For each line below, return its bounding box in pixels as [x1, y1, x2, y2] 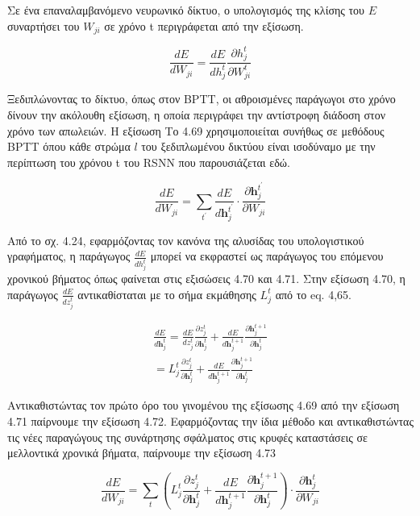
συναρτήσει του [7, 17, 80, 34]
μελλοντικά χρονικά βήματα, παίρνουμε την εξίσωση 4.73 [7, 444, 277, 461]
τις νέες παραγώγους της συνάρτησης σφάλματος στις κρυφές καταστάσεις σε [7, 428, 368, 445]
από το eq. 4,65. [275, 285, 351, 302]
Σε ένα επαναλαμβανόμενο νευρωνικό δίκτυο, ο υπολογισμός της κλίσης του [7, 2, 365, 18]
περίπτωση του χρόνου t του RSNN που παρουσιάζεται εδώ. [7, 153, 290, 170]
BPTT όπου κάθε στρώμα [7, 138, 131, 155]
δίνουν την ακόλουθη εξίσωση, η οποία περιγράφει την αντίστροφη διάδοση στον [7, 106, 386, 123]
